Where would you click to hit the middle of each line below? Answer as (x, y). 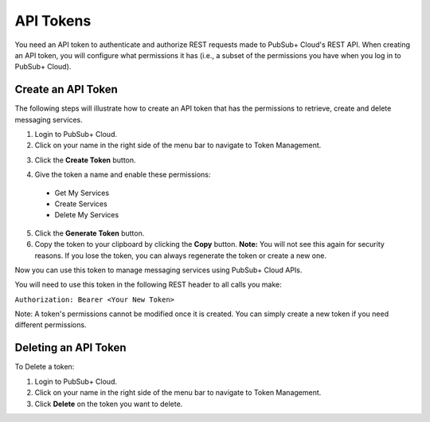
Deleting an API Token (70, 348)
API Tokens (53, 21)
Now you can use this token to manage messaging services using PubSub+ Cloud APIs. (158, 270)
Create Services (81, 204)
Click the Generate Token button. (90, 233)
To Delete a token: (45, 367)
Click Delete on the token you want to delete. (109, 404)
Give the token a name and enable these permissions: (123, 174)
